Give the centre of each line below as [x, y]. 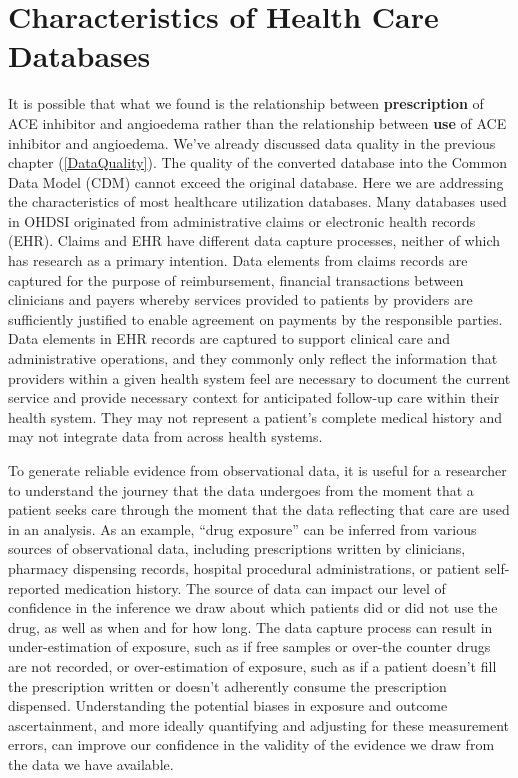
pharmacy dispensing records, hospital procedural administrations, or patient [244, 567]
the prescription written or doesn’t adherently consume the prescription [227, 685]
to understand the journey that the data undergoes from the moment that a [241, 489]
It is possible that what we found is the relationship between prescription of [246, 103]
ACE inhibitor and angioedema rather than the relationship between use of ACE [257, 122]
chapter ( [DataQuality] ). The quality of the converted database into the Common [257, 162]
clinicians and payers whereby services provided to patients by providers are [240, 299]
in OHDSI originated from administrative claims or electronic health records [242, 220]
